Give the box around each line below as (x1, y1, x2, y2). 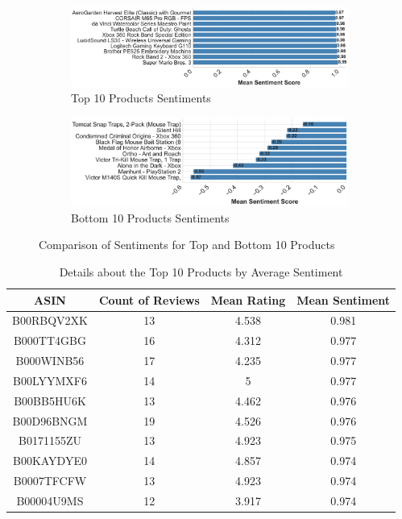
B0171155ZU (18, 432, 81, 449)
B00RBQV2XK (12, 312, 88, 329)
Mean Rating (210, 291, 286, 308)
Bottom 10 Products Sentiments (71, 209, 230, 226)
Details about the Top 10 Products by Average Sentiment (59, 263, 343, 280)
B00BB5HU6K (14, 392, 86, 409)
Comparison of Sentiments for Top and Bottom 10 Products (39, 236, 335, 253)
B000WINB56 (15, 352, 85, 369)
